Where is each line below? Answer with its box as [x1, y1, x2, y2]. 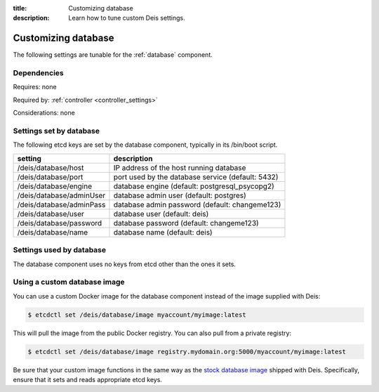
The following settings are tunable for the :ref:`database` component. [13, 51, 213, 59]
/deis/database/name [17, 227, 88, 237]
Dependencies [13, 68, 65, 78]
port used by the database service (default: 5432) [113, 172, 279, 182]
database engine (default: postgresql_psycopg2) [113, 181, 274, 191]
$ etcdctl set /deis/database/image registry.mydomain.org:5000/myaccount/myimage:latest [27, 348, 347, 355]
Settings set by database [13, 126, 100, 136]
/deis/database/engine [17, 181, 93, 191]
